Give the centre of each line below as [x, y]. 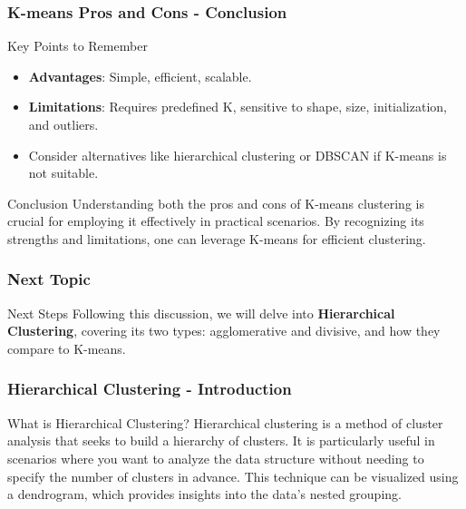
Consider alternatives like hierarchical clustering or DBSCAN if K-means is [238, 155]
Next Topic [49, 279]
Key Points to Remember [78, 46]
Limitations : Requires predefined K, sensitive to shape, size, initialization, [238, 107]
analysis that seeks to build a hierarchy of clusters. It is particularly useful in [221, 440]
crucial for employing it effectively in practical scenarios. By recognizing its [216, 221]
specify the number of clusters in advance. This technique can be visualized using [233, 476]
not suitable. [63, 173]
